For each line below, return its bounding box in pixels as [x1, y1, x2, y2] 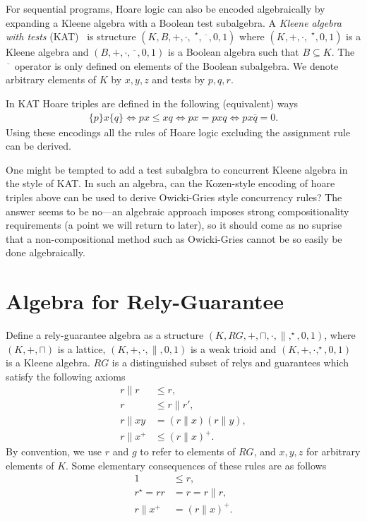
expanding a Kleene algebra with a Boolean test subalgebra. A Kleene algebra [6, 15, 342, 30]
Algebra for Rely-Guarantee [6, 287, 284, 316]
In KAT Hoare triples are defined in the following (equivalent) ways [6, 95, 299, 110]
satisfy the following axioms [6, 369, 126, 383]
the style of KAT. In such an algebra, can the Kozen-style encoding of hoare [6, 176, 335, 191]
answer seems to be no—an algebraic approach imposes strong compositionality [6, 203, 349, 218]
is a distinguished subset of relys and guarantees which [112, 355, 349, 370]
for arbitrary [306, 444, 361, 459]
